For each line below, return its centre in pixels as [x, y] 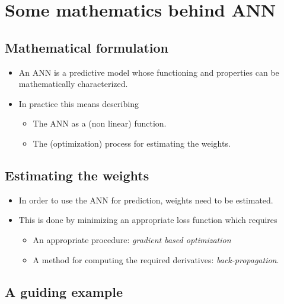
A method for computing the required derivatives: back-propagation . [156, 259]
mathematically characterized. [73, 84]
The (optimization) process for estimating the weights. [132, 143]
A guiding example [64, 291]
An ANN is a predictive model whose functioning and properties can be [149, 72]
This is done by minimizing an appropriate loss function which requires [148, 220]
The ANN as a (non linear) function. [100, 123]
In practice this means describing [79, 103]
